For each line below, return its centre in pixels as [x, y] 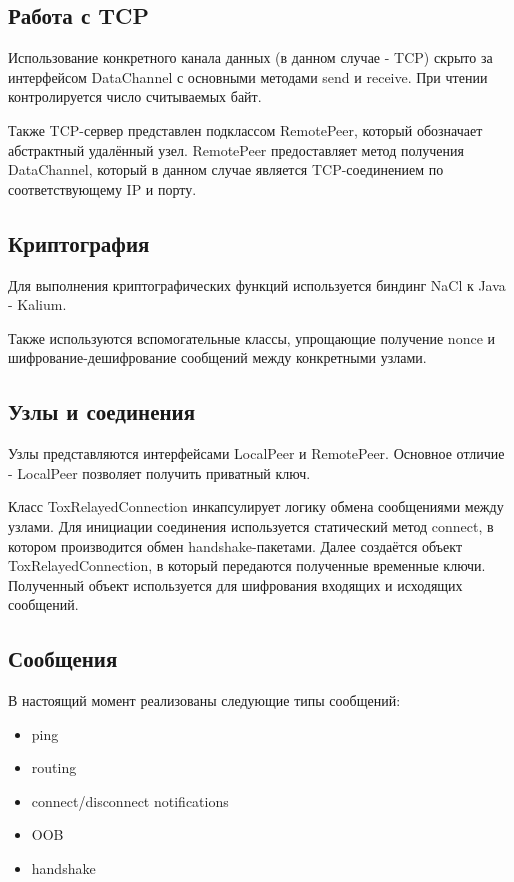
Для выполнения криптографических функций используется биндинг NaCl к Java [257, 284]
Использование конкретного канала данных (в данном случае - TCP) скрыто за [250, 57]
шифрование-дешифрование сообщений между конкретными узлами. [217, 357]
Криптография [79, 242]
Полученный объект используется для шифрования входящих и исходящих [235, 584]
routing [54, 767]
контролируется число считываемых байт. [135, 96]
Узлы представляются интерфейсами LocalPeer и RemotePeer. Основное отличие [256, 453]
